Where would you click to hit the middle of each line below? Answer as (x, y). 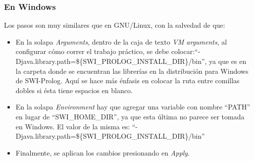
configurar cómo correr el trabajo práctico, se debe (92, 51)
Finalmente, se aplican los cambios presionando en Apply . (103, 152)
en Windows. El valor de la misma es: (73, 126)
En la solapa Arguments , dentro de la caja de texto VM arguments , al (121, 41)
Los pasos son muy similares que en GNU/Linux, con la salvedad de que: (115, 25)
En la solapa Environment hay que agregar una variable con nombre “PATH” (133, 107)
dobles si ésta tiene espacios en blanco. (74, 90)
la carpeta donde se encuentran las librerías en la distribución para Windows (132, 71)
